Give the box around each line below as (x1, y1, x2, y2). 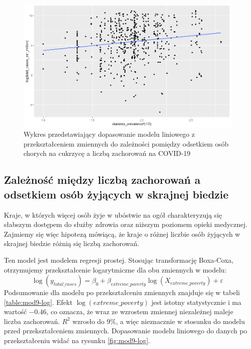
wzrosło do (72, 316, 105, 326)
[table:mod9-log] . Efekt (4, 297, 73, 307)
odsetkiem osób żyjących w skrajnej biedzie (4, 186, 229, 201)
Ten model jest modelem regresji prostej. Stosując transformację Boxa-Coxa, (4, 254, 234, 265)
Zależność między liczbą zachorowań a (4, 172, 201, 187)
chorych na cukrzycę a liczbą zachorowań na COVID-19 (24, 148, 191, 158)
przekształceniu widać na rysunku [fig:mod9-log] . (4, 335, 151, 346)
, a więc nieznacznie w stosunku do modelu (116, 316, 245, 326)
